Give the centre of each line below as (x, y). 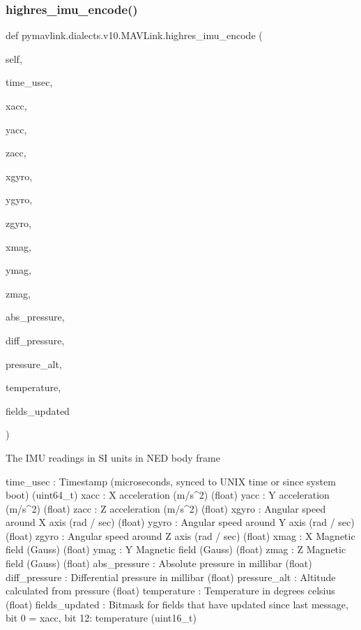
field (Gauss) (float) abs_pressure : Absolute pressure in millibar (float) (159, 563)
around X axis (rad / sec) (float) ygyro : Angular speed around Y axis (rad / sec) (180, 522)
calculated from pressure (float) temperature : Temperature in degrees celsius (170, 591)
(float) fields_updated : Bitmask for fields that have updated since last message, (177, 604)
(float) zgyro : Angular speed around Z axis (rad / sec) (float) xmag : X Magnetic (180, 535)
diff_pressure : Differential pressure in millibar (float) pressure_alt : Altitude (171, 577)
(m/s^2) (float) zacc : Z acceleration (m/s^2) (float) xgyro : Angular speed (166, 508)
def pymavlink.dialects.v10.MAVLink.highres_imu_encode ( (134, 35)
